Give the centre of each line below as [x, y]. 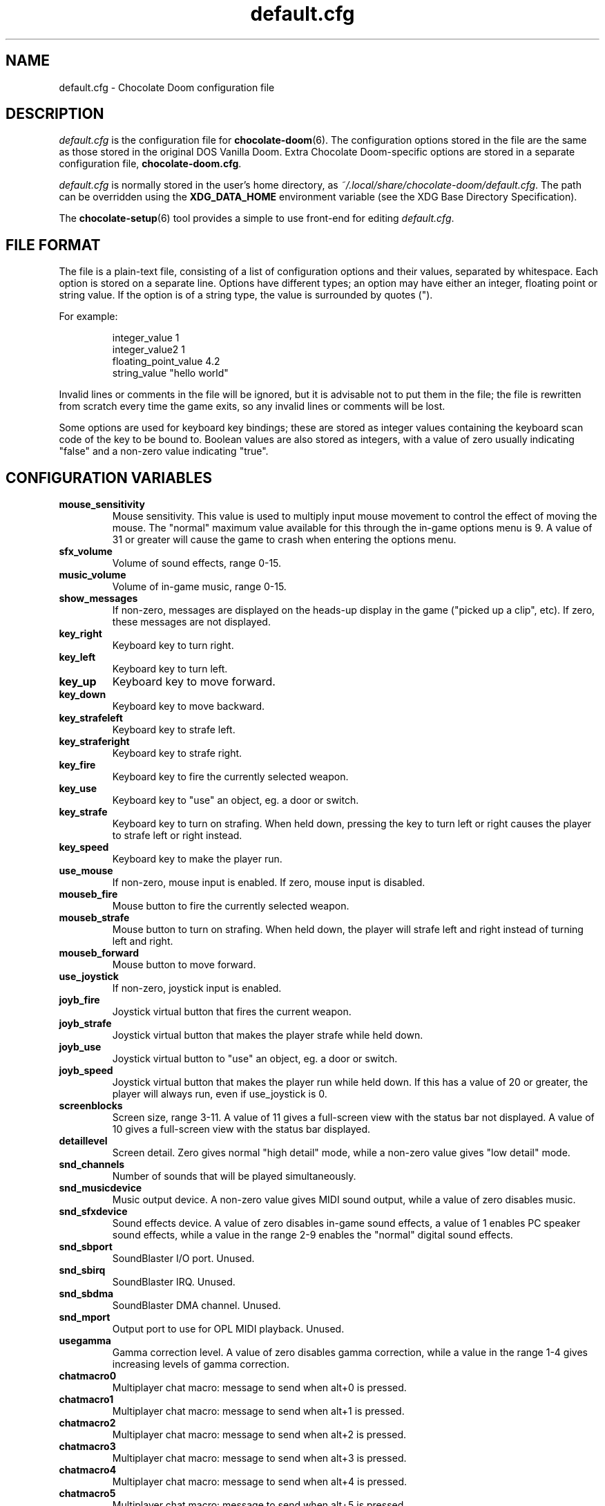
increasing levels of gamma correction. [201, 1364]
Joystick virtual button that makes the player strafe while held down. [268, 1035]
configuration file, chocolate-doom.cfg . [150, 164]
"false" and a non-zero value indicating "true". [164, 451]
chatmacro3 [87, 1447]
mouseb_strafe [94, 918]
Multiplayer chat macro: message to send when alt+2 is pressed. [259, 1435]
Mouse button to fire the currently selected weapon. [231, 906]
